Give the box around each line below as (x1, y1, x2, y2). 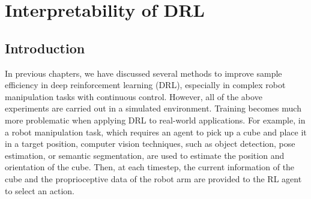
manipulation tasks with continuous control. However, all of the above (5, 90, 262, 102)
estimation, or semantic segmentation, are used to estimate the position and (5, 149, 285, 161)
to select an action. (5, 184, 74, 197)
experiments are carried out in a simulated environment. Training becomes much (5, 102, 301, 114)
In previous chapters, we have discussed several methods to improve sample (5, 67, 282, 79)
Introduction (5, 38, 85, 57)
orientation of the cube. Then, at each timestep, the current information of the (5, 161, 295, 173)
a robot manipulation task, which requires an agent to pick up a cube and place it (5, 125, 307, 138)
